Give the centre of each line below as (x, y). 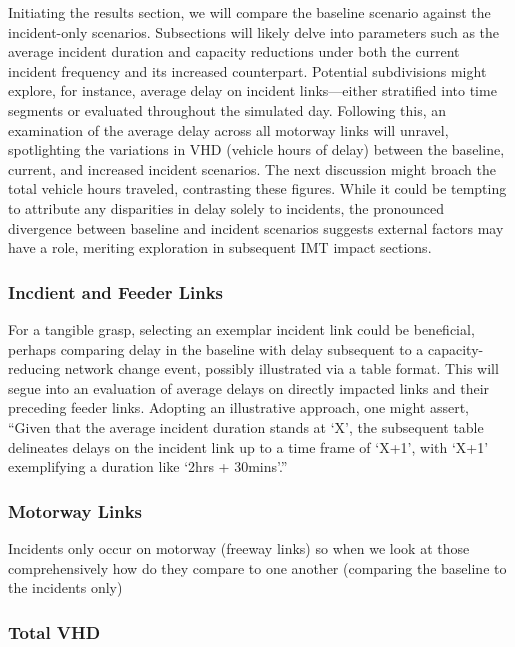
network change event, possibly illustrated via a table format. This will (281, 368)
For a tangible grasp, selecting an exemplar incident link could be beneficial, (241, 328)
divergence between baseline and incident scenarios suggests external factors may (256, 227)
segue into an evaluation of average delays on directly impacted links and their (249, 387)
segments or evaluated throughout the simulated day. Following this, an (227, 109)
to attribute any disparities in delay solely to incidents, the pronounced (226, 207)
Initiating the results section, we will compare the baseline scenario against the (249, 12)
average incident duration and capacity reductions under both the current (234, 51)
